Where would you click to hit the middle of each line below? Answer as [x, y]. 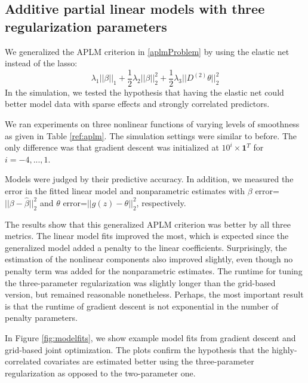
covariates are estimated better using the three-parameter [149, 361]
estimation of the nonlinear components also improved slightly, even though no [149, 259]
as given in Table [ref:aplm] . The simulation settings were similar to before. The [151, 135]
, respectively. [161, 202]
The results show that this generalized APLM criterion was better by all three [148, 224]
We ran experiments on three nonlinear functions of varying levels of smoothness [152, 124]
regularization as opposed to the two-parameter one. [100, 373]
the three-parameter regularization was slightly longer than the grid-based [140, 282]
